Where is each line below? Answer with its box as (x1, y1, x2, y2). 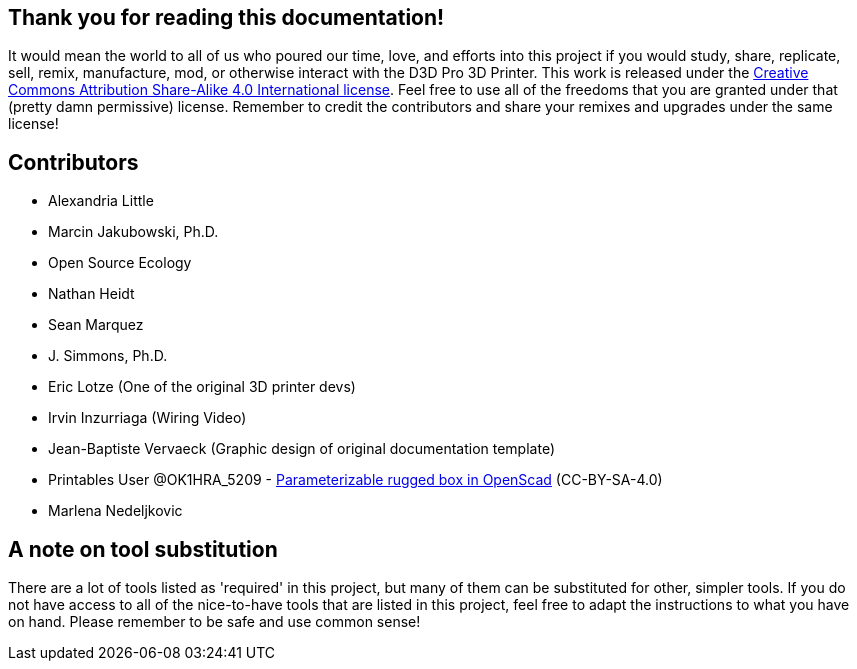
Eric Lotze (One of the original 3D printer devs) (48, 378, 356, 396)
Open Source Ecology (48, 254, 192, 272)
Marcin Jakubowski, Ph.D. (48, 223, 219, 241)
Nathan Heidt (48, 285, 135, 303)
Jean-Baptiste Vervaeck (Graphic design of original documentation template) (48, 440, 555, 458)
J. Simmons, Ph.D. (48, 347, 168, 365)
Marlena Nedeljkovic (48, 502, 183, 520)
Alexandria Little (48, 192, 154, 210)
